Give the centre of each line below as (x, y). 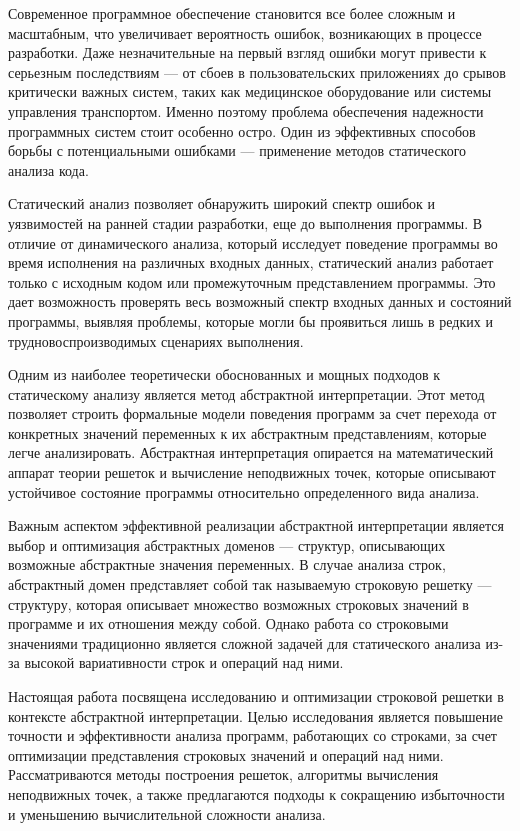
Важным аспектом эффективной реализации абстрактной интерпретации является (256, 525)
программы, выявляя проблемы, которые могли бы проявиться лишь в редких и (250, 320)
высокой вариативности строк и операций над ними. (184, 662)
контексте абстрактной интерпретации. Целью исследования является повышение (255, 715)
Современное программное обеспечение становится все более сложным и (232, 13)
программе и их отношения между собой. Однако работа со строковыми (228, 623)
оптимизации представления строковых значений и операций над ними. (226, 754)
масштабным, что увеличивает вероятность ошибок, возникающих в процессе (245, 32)
